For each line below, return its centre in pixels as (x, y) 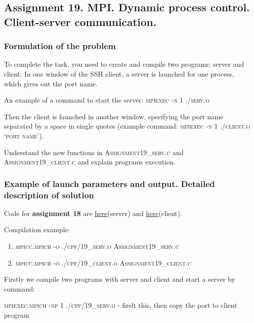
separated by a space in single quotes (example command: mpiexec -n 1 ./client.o (127, 126)
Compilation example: (37, 229)
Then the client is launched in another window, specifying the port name (114, 116)
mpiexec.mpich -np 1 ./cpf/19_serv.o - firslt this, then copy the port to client (121, 305)
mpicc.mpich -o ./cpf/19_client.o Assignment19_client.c (103, 262)
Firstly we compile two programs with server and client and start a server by (120, 279)
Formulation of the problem (60, 46)
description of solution (49, 195)
